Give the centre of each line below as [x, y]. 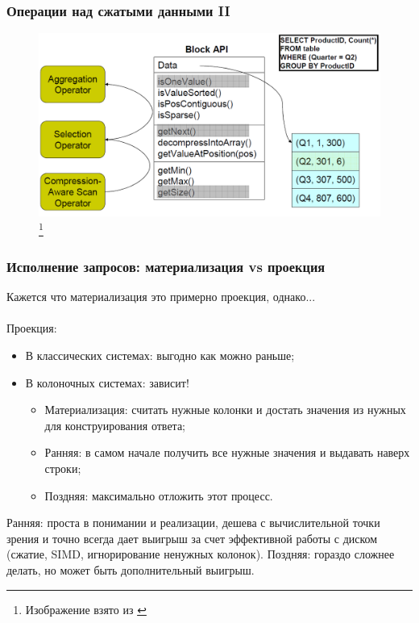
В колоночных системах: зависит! [107, 382]
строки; [63, 468]
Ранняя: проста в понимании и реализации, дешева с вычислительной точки [193, 523]
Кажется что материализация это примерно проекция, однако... [161, 297]
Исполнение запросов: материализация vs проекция [166, 266]
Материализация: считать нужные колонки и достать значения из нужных [225, 410]
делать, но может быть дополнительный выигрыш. [131, 569]
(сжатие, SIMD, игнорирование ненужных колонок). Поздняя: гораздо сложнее [201, 554]
